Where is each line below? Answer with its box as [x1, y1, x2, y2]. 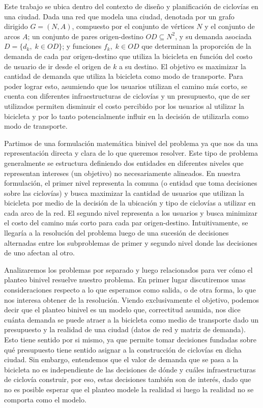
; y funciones [62, 41, 102, 51]
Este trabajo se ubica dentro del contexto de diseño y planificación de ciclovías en [4, 1, 258, 11]
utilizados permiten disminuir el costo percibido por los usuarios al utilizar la [4, 100, 245, 111]
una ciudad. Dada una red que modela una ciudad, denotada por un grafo [4, 11, 235, 21]
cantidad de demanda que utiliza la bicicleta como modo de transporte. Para [4, 71, 243, 81]
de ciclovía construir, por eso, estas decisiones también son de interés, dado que [4, 374, 251, 385]
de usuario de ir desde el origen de [4, 61, 111, 71]
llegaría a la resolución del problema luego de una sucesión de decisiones [4, 227, 229, 238]
